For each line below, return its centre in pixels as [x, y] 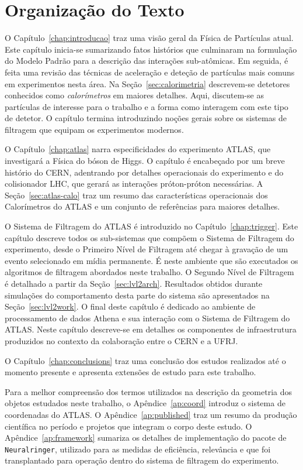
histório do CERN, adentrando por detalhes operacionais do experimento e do [144, 172]
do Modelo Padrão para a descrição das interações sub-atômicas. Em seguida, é [147, 61]
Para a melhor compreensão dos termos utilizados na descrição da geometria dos [148, 391]
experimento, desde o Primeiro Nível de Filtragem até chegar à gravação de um [147, 249]
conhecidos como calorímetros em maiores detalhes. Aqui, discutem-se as [134, 95]
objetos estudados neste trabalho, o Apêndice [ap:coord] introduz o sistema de [145, 403]
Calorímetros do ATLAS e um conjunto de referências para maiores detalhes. [142, 206]
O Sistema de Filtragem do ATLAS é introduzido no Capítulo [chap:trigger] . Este [151, 226]
